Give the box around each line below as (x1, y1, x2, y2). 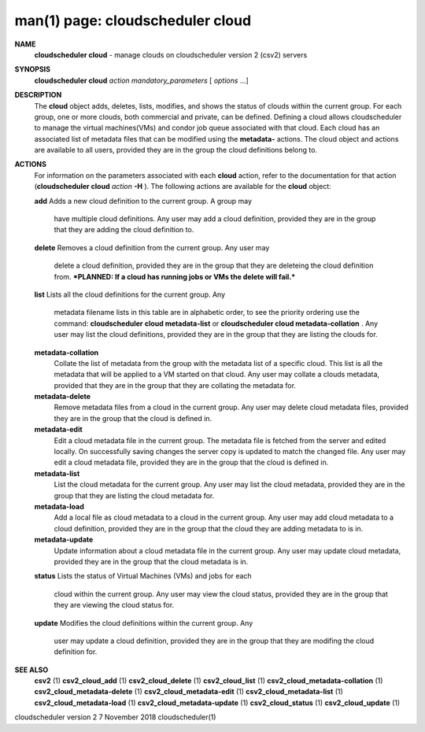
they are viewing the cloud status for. (54, 601, 175, 610)
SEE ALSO (14, 665, 49, 675)
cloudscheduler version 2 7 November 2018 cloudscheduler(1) (14, 712, 216, 722)
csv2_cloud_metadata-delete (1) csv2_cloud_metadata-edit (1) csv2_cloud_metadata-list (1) (34, 687, 344, 697)
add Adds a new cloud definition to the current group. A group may (34, 196, 252, 205)
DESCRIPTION (14, 91, 62, 100)
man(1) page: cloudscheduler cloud (14, 12, 252, 29)
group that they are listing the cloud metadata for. (54, 490, 215, 500)
